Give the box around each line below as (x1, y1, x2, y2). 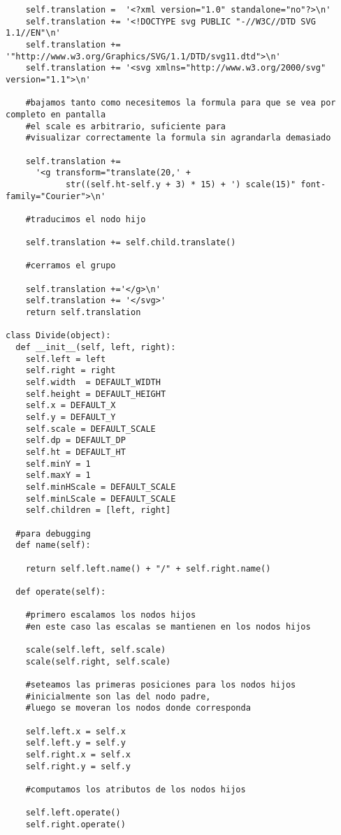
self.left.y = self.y (25, 738, 126, 748)
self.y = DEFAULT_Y (25, 412, 116, 422)
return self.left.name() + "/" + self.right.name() (25, 563, 271, 574)
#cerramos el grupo (25, 261, 116, 271)
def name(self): (15, 540, 91, 551)
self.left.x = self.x (25, 726, 126, 736)
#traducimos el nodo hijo (25, 214, 146, 224)
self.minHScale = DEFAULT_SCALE (25, 481, 176, 492)
